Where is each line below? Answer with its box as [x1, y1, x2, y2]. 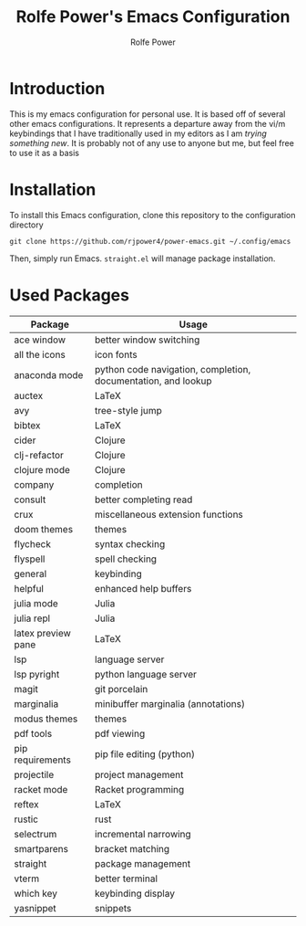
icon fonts [94, 348, 138, 361]
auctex [14, 389, 44, 402]
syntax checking [94, 537, 166, 550]
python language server [94, 668, 198, 680]
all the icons [14, 348, 66, 361]
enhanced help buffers [94, 582, 192, 595]
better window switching [94, 333, 200, 346]
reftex [14, 797, 39, 810]
